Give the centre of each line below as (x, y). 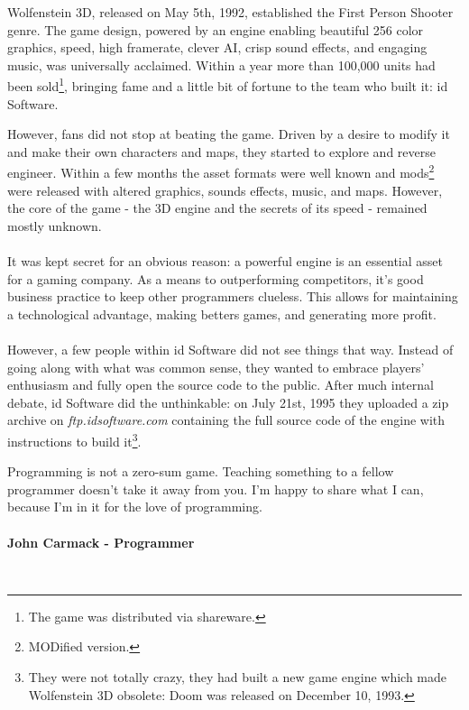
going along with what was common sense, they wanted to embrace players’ (216, 367)
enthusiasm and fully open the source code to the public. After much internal (221, 385)
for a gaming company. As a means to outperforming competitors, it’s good (216, 278)
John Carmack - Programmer (101, 542)
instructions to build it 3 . (74, 439)
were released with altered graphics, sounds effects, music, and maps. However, (225, 190)
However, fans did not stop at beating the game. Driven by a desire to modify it (229, 134)
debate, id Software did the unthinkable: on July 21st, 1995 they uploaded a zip (228, 402)
